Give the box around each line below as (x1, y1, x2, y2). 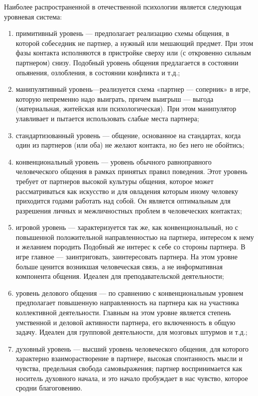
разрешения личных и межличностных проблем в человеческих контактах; (15, 205, 242, 215)
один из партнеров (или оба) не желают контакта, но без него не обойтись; (15, 140, 245, 150)
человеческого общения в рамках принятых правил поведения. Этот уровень (15, 166, 248, 177)
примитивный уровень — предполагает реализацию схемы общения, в (15, 28, 230, 38)
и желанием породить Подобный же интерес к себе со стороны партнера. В (15, 241, 246, 252)
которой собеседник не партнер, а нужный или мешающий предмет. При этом (15, 37, 254, 48)
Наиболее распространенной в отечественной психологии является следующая (4, 1, 242, 11)
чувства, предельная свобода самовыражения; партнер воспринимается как (15, 363, 243, 373)
